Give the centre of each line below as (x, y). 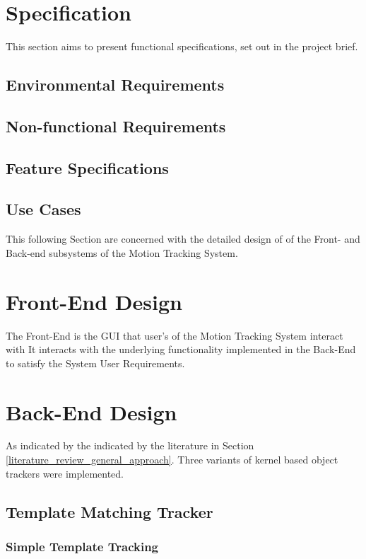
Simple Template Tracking (82, 546)
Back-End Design (91, 411)
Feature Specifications (87, 167)
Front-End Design (94, 301)
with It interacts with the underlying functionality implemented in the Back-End (181, 349)
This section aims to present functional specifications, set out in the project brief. (182, 46)
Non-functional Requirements (116, 126)
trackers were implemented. (65, 473)
